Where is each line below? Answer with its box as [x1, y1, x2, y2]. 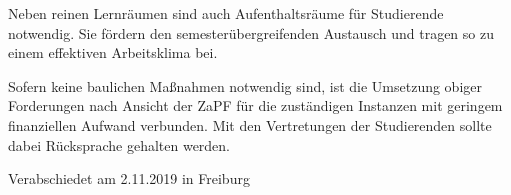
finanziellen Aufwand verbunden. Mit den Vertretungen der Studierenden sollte [8, 114, 492, 135]
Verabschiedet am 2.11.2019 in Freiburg [8, 168, 250, 189]
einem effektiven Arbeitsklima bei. [8, 42, 218, 63]
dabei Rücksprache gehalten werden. [8, 134, 231, 155]
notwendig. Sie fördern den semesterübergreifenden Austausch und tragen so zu [8, 22, 494, 43]
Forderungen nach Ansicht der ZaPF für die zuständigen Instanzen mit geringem [8, 95, 503, 116]
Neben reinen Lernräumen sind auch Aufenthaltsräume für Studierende [8, 3, 444, 23]
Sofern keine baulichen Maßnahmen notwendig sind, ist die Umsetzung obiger [8, 75, 482, 96]
